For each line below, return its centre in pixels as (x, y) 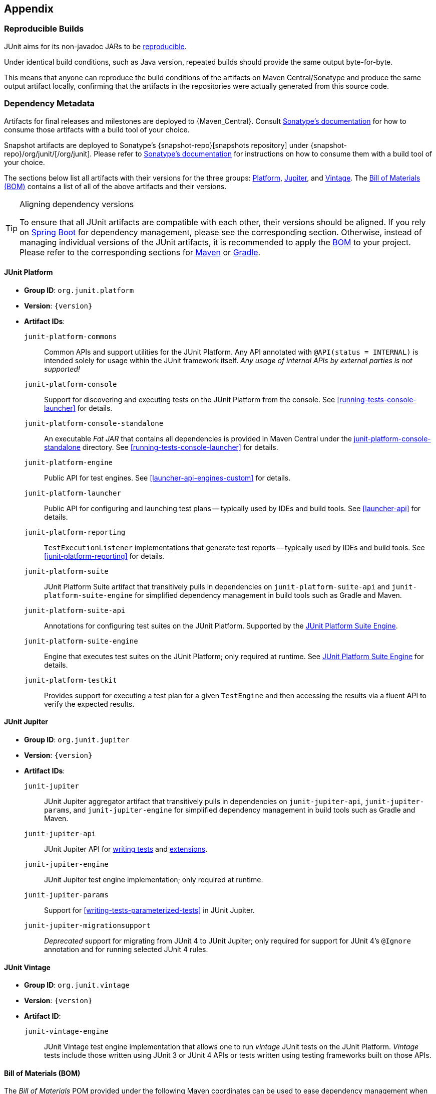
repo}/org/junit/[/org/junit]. (48, 153)
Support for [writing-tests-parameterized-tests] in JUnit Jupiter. (149, 910)
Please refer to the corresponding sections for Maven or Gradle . (140, 252)
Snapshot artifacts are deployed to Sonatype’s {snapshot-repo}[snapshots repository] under (156, 145)
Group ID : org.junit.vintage (77, 985)
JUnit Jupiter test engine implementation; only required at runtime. (154, 879)
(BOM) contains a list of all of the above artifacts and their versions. (115, 186)
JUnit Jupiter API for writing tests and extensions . (126, 849)
